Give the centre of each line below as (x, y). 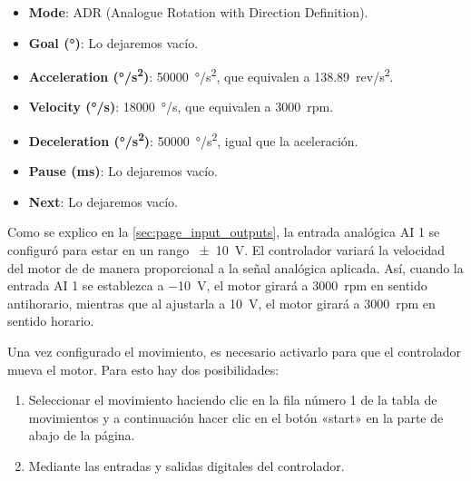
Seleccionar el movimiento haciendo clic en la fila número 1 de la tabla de (233, 400)
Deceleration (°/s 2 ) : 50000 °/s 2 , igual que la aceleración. (193, 139)
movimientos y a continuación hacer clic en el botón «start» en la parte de (236, 417)
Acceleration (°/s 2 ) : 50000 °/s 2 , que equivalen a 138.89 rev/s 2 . (211, 75)
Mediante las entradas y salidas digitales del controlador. (186, 466)
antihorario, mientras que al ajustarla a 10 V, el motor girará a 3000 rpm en (221, 303)
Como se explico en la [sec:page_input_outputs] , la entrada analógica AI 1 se (224, 232)
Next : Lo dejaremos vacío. (103, 201)
